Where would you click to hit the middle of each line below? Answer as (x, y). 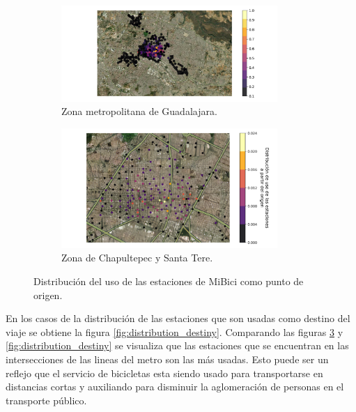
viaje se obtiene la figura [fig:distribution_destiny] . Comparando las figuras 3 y (175, 331)
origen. (48, 295)
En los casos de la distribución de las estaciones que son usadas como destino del (178, 318)
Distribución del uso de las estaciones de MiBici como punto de (169, 281)
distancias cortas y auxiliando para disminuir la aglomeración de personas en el (175, 387)
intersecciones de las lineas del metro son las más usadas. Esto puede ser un (167, 359)
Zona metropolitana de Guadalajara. (139, 111)
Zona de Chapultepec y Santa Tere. (137, 258)
